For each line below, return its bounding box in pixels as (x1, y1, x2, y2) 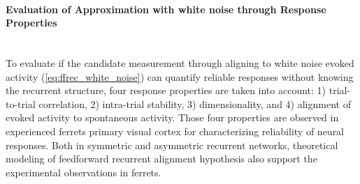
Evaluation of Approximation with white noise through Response (6, 1, 326, 16)
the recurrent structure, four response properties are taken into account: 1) (6, 83, 326, 98)
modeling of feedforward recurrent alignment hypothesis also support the (6, 151, 317, 166)
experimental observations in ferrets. (6, 164, 161, 179)
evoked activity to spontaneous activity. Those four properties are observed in (6, 110, 339, 125)
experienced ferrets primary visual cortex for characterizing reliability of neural (6, 123, 345, 138)
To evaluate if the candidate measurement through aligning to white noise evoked (6, 55, 354, 70)
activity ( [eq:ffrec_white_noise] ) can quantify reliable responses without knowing (6, 69, 354, 84)
